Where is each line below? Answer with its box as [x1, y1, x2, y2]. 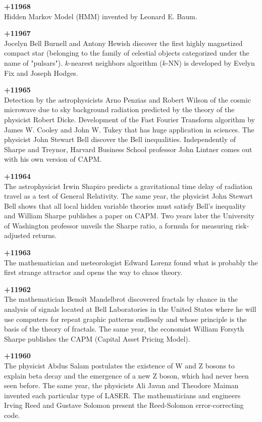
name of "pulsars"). [4, 57, 63, 68]
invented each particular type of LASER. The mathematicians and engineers [4, 390, 241, 400]
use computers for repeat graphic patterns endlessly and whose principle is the [4, 313, 247, 324]
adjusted [4, 230, 30, 241]
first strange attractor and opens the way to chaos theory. [4, 267, 183, 277]
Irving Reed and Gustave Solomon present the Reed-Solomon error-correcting [4, 400, 244, 410]
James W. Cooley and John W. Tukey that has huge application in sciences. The [4, 124, 254, 134]
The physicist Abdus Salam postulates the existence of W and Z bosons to [4, 360, 235, 370]
